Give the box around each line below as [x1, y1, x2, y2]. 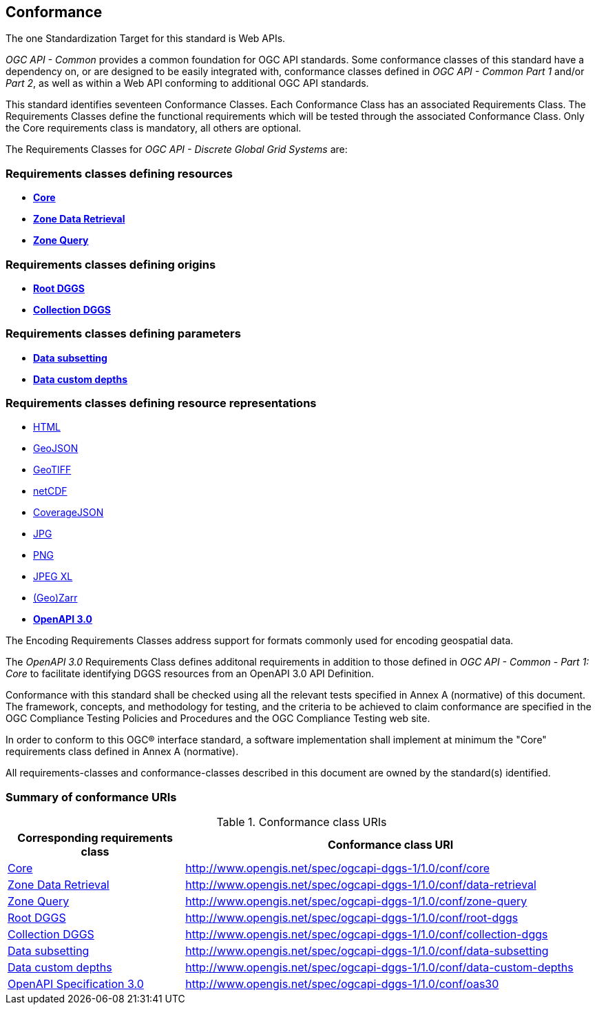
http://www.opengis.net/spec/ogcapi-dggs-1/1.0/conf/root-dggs [185, 911, 519, 925]
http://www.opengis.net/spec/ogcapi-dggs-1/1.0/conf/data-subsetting [185, 944, 549, 958]
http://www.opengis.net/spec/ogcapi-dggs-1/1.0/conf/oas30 [185, 977, 499, 991]
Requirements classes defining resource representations [6, 396, 317, 411]
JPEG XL [33, 570, 73, 583]
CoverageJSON [33, 506, 104, 519]
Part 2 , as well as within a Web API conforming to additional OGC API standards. [6, 77, 369, 90]
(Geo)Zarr [33, 592, 78, 604]
